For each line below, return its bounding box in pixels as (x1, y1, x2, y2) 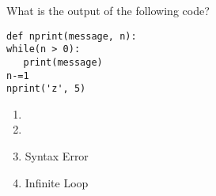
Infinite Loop (25, 174, 89, 190)
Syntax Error (25, 148, 89, 164)
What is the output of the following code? (6, 2, 210, 18)
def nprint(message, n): (6, 30, 137, 42)
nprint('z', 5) (6, 83, 86, 95)
